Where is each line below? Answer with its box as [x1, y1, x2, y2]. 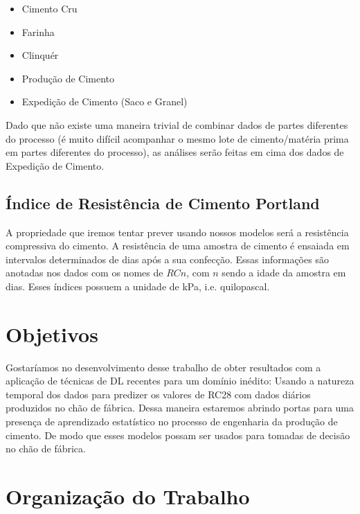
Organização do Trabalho [6, 481, 250, 510]
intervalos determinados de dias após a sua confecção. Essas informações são [6, 251, 329, 266]
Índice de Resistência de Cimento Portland [6, 192, 320, 213]
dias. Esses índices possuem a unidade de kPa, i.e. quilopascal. [6, 278, 270, 293]
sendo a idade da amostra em [222, 265, 346, 280]
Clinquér [21, 48, 59, 62]
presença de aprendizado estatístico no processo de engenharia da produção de [6, 414, 338, 429]
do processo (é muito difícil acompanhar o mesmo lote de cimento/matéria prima [6, 131, 349, 145]
